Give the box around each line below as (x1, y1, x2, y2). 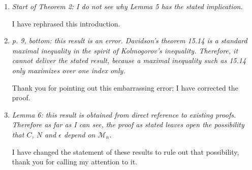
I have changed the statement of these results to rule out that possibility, (12, 146, 239, 157)
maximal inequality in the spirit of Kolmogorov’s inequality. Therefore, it (12, 45, 238, 55)
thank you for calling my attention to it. (12, 156, 138, 167)
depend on (64, 129, 96, 139)
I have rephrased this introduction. (12, 18, 120, 29)
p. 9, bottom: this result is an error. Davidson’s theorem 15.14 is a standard (12, 35, 247, 46)
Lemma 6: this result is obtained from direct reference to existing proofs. (12, 109, 236, 120)
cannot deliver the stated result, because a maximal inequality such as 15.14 (12, 55, 246, 66)
